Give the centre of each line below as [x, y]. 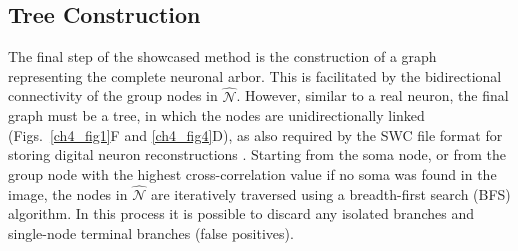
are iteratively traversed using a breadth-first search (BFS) [330, 193]
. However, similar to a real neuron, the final [372, 95]
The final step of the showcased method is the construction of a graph [222, 56]
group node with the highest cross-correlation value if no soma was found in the [252, 173]
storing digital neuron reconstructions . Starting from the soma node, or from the [257, 154]
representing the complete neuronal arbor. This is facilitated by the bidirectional [255, 75]
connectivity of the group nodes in [113, 95]
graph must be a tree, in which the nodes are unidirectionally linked [216, 115]
